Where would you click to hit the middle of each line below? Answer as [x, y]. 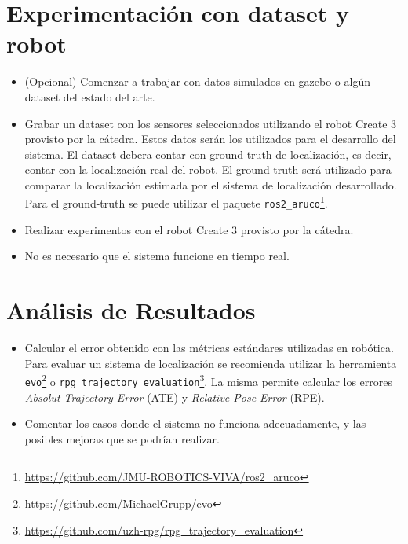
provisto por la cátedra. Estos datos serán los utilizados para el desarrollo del [210, 139]
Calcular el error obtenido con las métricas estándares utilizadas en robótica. [209, 348]
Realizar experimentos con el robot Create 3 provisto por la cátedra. [189, 229]
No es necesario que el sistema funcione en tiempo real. [157, 256]
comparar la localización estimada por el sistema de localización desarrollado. [211, 184]
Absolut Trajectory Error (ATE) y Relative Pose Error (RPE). [175, 397]
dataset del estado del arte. [90, 96]
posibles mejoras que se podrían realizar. [122, 438]
